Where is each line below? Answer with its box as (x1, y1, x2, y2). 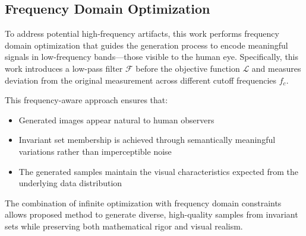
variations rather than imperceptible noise (18, 145, 172, 157)
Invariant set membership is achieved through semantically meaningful (18, 133, 276, 146)
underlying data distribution (18, 177, 122, 189)
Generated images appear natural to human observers (18, 113, 214, 126)
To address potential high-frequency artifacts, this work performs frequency (5, 27, 279, 40)
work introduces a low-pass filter (5, 62, 123, 74)
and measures (251, 62, 301, 74)
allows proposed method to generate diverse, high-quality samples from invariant (5, 208, 298, 221)
